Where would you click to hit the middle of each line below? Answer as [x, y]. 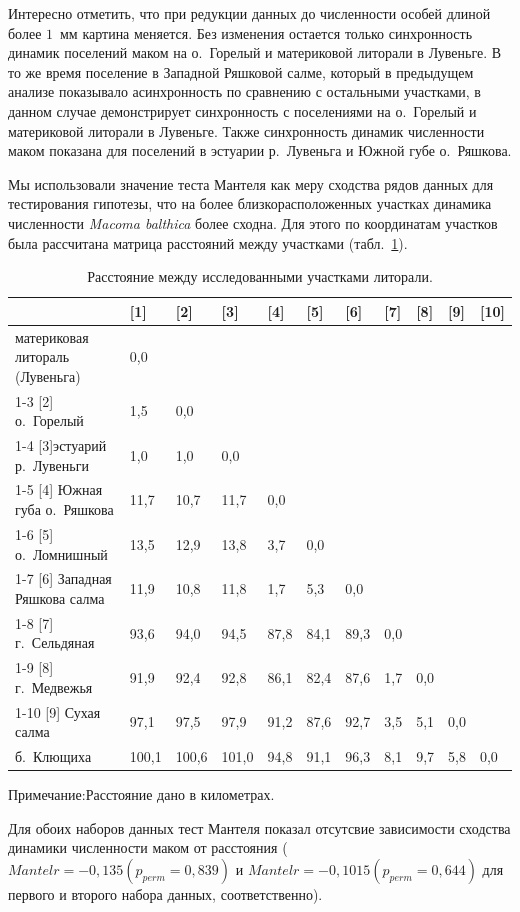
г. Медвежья [54, 686]
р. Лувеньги [52, 464]
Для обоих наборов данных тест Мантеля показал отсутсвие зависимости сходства [259, 827]
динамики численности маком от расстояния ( [148, 847]
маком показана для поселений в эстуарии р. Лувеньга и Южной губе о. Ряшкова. [260, 150]
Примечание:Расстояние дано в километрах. [141, 794]
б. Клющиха [53, 756]
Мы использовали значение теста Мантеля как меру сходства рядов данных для [251, 183]
